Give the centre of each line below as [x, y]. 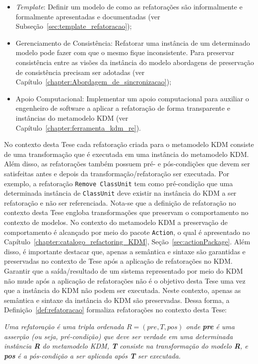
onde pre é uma [210, 326]
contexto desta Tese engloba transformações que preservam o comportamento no [126, 212]
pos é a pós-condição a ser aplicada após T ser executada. [93, 355]
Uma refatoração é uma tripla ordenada [64, 326]
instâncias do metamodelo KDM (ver [72, 117]
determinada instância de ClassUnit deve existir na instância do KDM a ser [120, 193]
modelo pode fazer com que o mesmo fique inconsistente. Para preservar [125, 52]
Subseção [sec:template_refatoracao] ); [74, 26]
